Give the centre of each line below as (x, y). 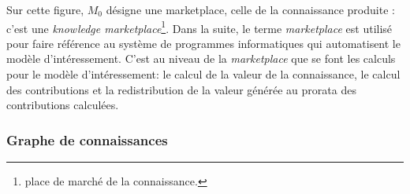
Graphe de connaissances (87, 139)
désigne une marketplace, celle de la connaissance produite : (250, 9)
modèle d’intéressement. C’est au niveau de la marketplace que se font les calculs (201, 59)
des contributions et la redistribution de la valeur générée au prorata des (181, 89)
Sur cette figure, (45, 9)
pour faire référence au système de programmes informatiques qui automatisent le (203, 43)
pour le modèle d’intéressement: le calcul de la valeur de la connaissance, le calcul (203, 74)
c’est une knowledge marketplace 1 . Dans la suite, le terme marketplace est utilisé (199, 27)
